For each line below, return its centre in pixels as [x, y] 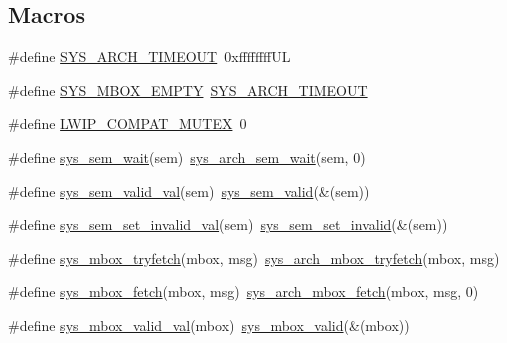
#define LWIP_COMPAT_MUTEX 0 [127, 123]
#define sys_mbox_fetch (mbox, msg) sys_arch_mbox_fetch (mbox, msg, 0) [243, 291]
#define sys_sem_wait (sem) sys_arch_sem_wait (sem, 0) [187, 156]
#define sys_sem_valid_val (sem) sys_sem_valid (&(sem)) [189, 190]
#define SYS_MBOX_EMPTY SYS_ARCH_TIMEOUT [188, 89]
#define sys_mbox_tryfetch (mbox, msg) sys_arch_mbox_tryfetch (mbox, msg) [254, 257]
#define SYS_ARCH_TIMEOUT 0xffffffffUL [149, 56]
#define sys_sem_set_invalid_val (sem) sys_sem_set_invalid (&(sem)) [228, 224]
